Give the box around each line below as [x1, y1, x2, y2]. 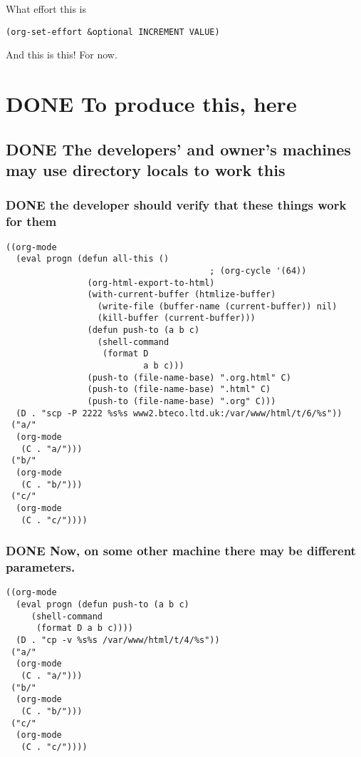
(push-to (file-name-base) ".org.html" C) [87, 372, 291, 383]
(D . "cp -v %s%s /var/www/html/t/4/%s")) [16, 635, 220, 646]
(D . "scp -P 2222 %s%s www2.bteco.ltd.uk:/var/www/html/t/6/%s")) [16, 408, 342, 418]
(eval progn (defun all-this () [16, 254, 169, 264]
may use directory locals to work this [6, 159, 286, 180]
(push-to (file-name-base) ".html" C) [87, 384, 271, 395]
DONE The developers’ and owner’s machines [6, 138, 351, 160]
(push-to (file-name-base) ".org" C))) [87, 396, 276, 407]
